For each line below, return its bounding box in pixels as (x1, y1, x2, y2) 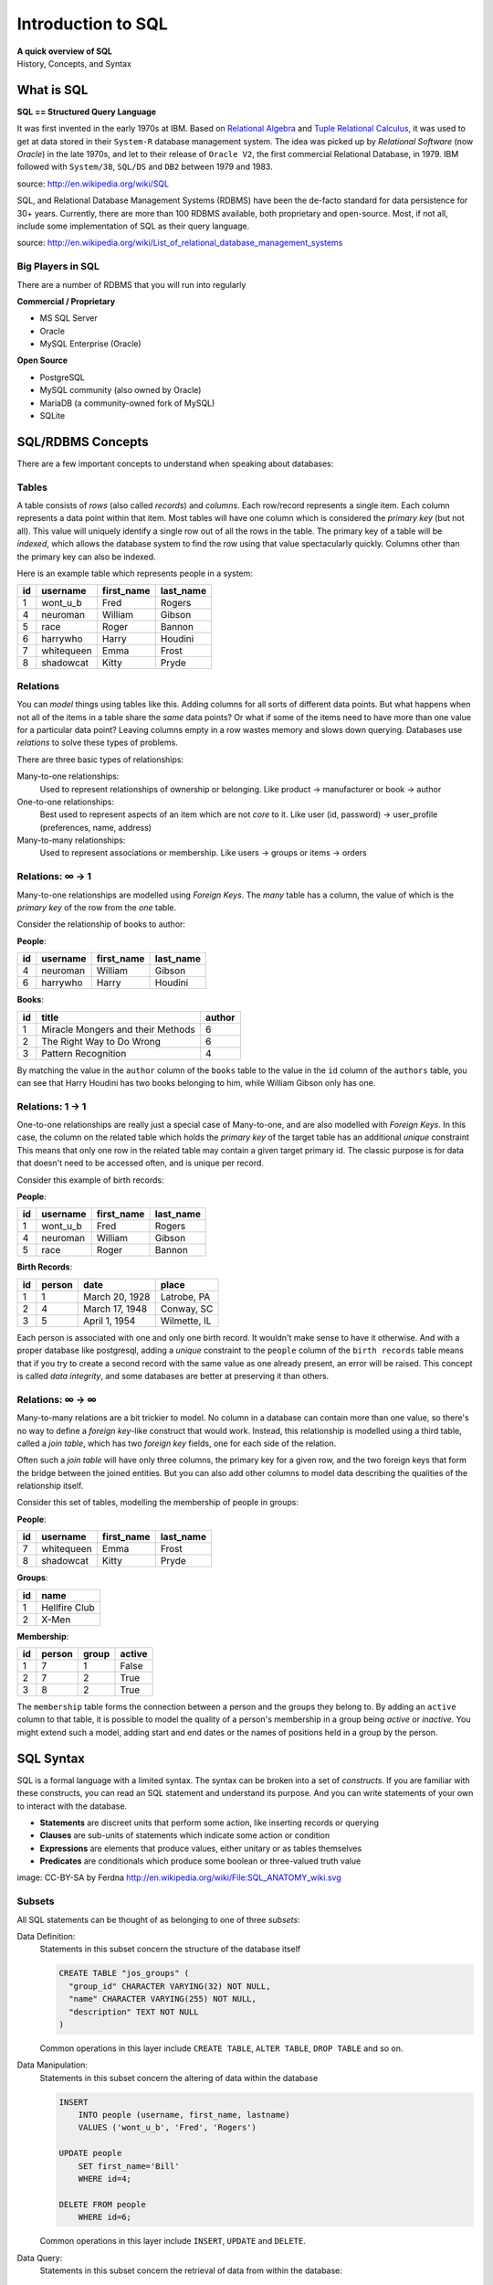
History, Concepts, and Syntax (16, 58, 132, 69)
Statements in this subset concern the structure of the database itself (39, 1943, 301, 1955)
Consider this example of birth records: (16, 1174, 164, 1185)
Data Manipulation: (16, 2059, 89, 2070)
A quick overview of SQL (16, 46, 113, 57)
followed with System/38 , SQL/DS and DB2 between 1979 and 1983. (16, 161, 273, 173)
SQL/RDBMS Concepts (16, 434, 150, 450)
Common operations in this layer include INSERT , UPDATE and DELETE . (39, 2236, 306, 2247)
